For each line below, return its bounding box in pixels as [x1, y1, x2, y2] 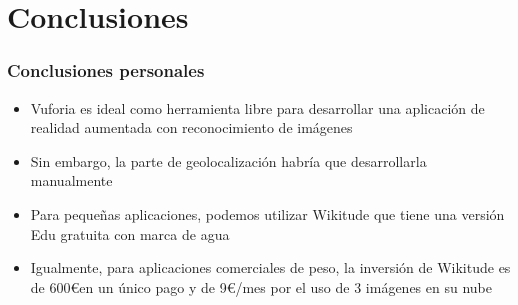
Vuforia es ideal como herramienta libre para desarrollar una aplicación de [30, 97, 485, 118]
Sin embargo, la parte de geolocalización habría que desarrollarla [30, 150, 427, 171]
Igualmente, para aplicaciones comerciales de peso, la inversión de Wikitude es [30, 257, 511, 278]
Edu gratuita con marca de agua [30, 223, 230, 244]
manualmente [30, 170, 113, 191]
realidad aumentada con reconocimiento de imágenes [30, 117, 353, 138]
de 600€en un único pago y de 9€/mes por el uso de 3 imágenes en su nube [30, 276, 492, 297]
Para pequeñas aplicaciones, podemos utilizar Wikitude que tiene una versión [30, 203, 505, 224]
